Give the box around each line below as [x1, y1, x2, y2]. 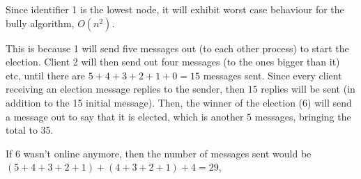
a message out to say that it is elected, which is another [6, 109, 244, 123]
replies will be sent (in [261, 81, 355, 96]
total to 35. [6, 123, 54, 137]
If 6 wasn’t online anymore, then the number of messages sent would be [6, 146, 312, 160]
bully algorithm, [6, 15, 75, 30]
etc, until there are [6, 68, 86, 82]
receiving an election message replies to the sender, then [6, 81, 245, 96]
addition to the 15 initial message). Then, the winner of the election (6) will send [6, 95, 352, 109]
